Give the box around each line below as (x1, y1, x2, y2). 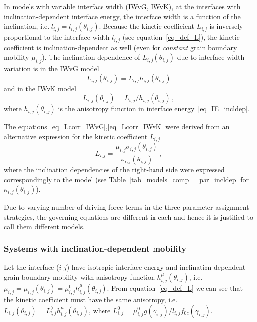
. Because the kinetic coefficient (99, 21, 194, 31)
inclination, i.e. (4, 21, 50, 31)
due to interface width (177, 52, 245, 62)
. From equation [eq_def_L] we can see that (107, 283, 243, 293)
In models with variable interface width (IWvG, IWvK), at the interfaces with (4, 1, 241, 11)
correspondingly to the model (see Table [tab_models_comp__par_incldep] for (4, 174, 249, 184)
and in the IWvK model (4, 83, 76, 93)
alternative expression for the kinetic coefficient (4, 131, 148, 141)
